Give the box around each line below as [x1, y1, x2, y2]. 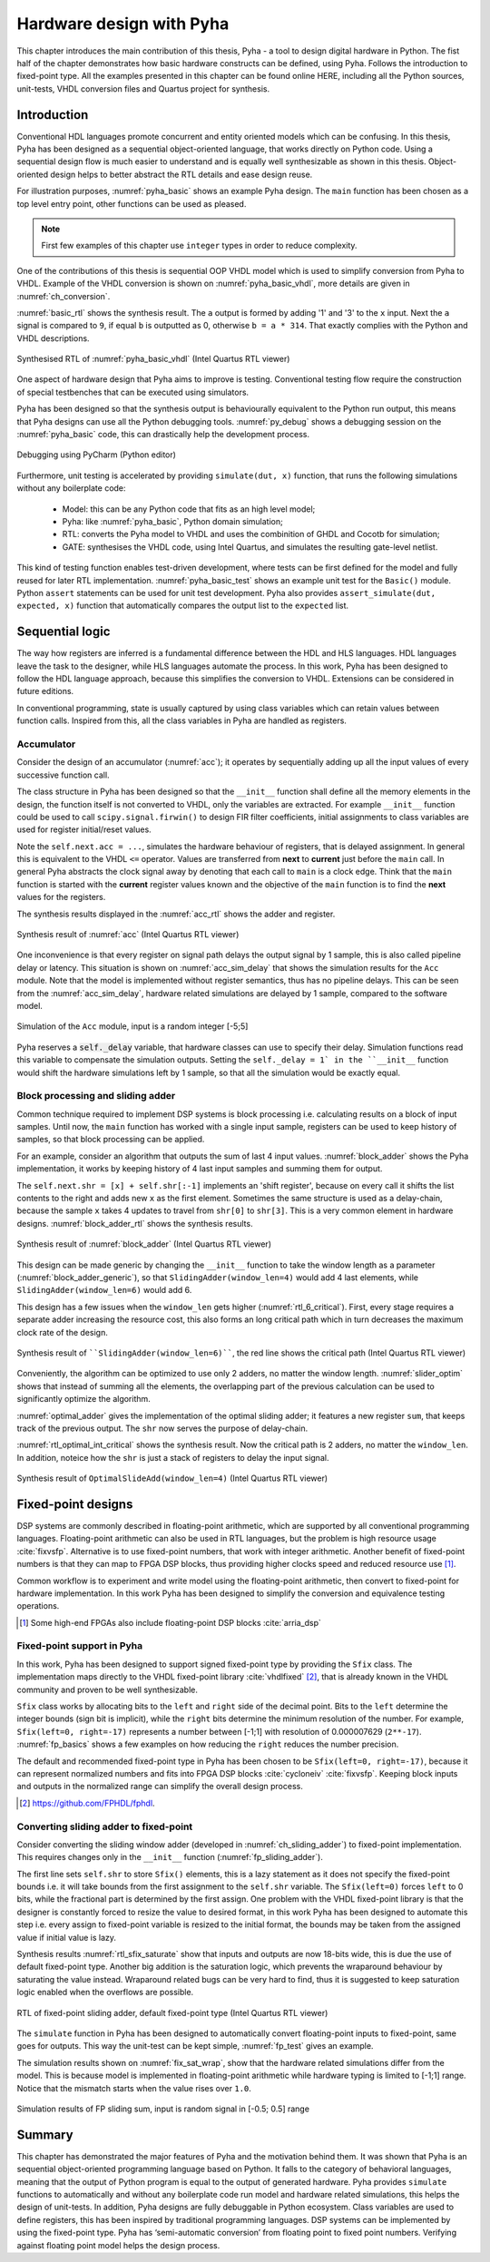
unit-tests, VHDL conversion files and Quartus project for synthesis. [16, 83, 270, 94]
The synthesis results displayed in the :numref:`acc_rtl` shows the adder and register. [16, 908, 336, 919]
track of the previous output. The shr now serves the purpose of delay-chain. [16, 1423, 309, 1434]
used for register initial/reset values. [16, 824, 152, 835]
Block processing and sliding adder [16, 1090, 176, 1102]
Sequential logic [16, 624, 111, 640]
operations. [16, 1601, 60, 1611]
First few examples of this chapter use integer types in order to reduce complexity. [41, 240, 358, 251]
